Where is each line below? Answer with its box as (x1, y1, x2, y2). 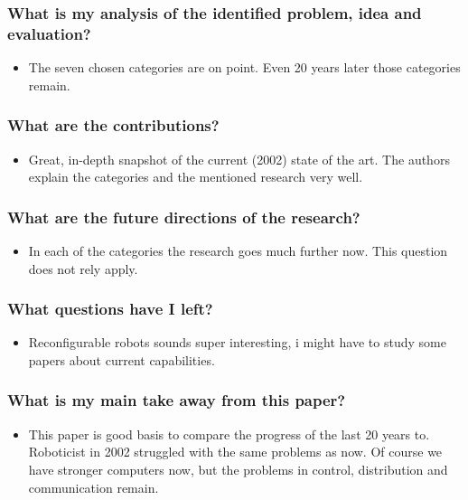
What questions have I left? (7, 297, 213, 320)
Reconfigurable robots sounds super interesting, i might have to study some (28, 333, 446, 352)
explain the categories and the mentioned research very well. (28, 167, 363, 186)
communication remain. (28, 477, 159, 496)
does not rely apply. (28, 259, 138, 278)
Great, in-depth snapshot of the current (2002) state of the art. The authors (28, 149, 450, 168)
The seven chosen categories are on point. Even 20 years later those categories (28, 58, 461, 77)
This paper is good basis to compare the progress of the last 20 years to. (28, 424, 430, 443)
